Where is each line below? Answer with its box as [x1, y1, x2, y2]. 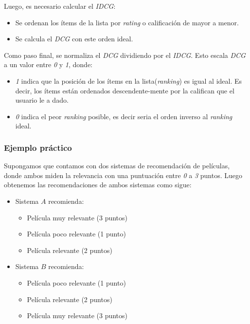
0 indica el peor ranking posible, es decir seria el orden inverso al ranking [15, 111, 232, 121]
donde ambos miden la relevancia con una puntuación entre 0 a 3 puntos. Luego [4, 170, 242, 180]
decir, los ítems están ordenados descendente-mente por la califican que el [15, 85, 234, 95]
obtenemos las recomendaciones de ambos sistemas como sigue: [4, 180, 192, 190]
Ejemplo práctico [4, 141, 72, 153]
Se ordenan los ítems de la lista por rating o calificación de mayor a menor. [15, 17, 239, 27]
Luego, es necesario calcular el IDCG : [4, 1, 116, 11]
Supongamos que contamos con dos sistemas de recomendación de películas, [4, 161, 230, 171]
